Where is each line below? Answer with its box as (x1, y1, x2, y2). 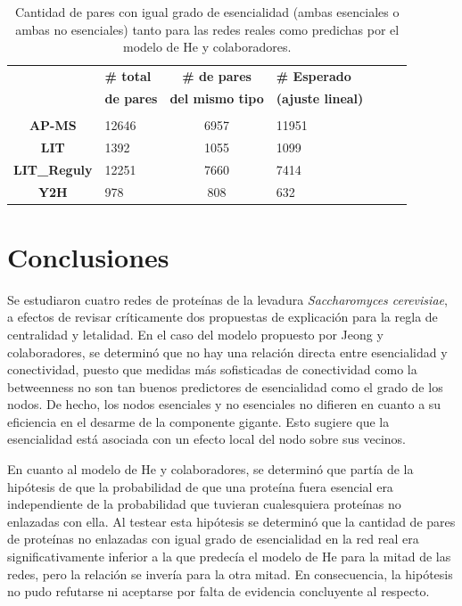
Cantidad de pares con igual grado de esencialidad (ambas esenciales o (14, 3, 400, 20)
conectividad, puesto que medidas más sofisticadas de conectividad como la (7, 360, 417, 379)
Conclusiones (7, 238, 169, 274)
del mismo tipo (169, 88, 264, 107)
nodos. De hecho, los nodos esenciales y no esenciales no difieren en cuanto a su (7, 395, 441, 414)
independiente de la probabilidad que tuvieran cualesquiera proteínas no (7, 495, 401, 513)
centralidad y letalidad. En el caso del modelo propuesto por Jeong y (7, 324, 384, 343)
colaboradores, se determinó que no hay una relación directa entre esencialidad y (7, 342, 448, 361)
